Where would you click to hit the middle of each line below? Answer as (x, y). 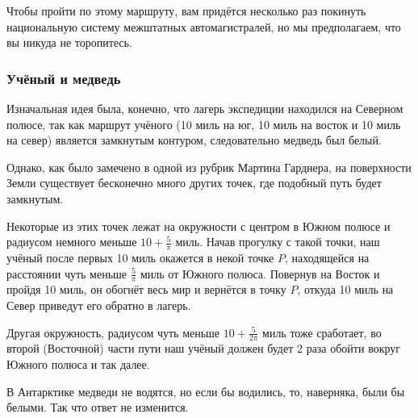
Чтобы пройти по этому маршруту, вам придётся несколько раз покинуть (186, 10)
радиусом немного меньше (72, 242)
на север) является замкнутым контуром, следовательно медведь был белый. (194, 140)
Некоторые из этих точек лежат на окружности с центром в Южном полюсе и (199, 226)
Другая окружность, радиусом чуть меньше (113, 332)
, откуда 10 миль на (345, 289)
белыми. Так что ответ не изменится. (98, 407)
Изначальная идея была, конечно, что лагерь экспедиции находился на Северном (205, 108)
